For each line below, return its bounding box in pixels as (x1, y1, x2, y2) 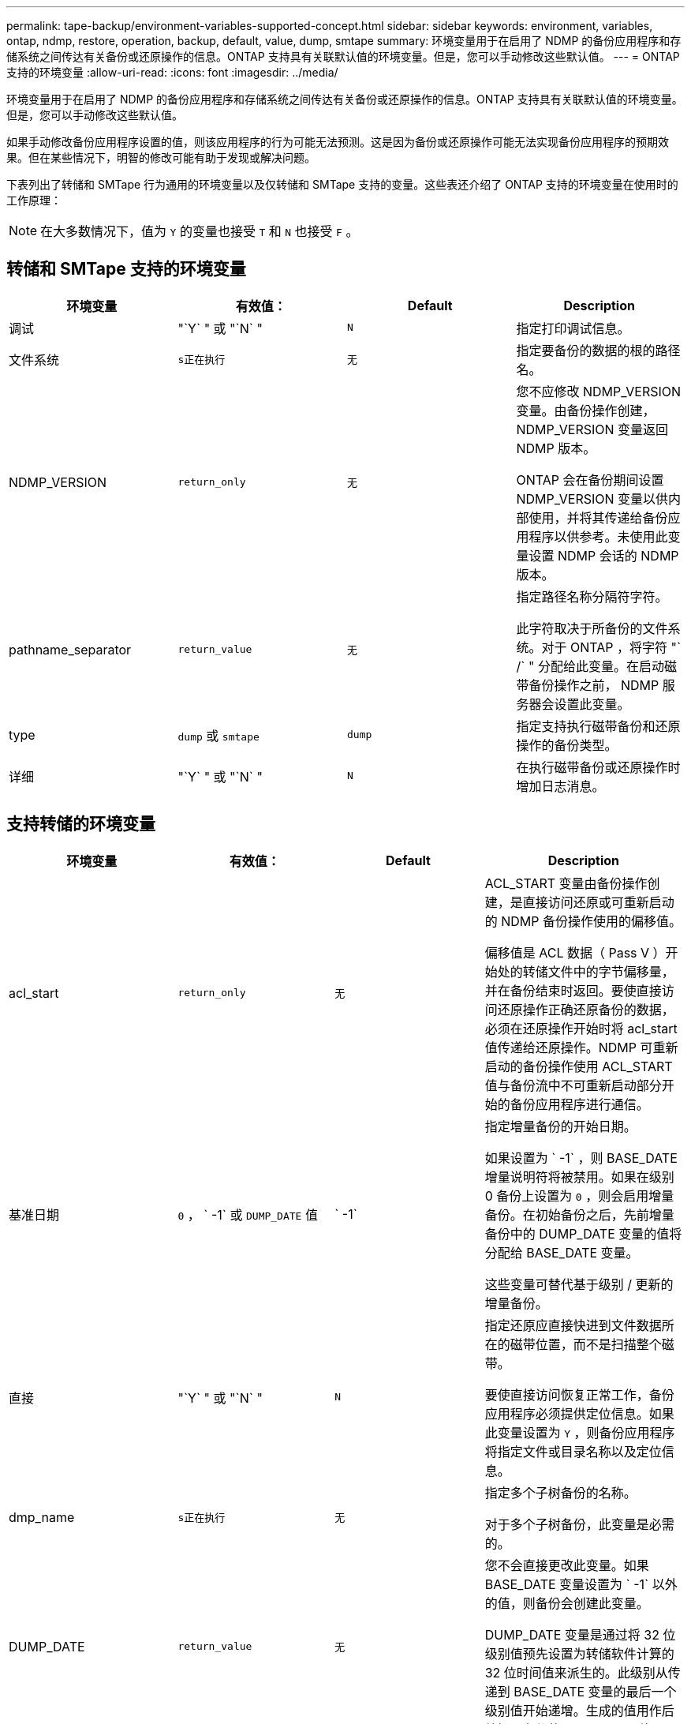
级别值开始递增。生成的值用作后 (484, 1702, 674, 1718)
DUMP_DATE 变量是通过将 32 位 (484, 1626, 676, 1643)
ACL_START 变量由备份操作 (484, 875, 648, 891)
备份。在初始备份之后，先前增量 (484, 1206, 674, 1223)
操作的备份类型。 (516, 736, 618, 753)
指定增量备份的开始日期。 (484, 1118, 637, 1134)
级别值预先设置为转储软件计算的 (484, 1645, 674, 1662)
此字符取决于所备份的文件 (516, 620, 668, 636)
